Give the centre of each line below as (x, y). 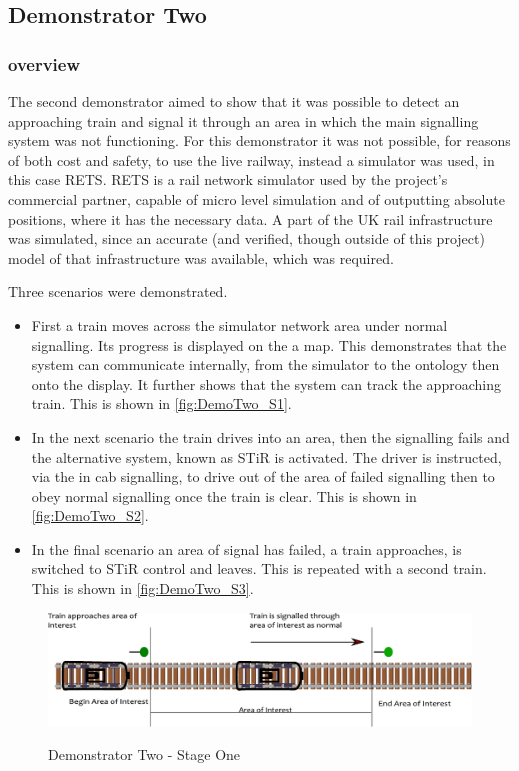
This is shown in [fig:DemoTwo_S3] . (142, 588)
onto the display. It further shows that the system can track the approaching (266, 383)
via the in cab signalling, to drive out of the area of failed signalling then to (263, 476)
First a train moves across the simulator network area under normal (239, 324)
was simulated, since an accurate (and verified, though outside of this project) (246, 238)
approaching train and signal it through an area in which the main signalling (243, 120)
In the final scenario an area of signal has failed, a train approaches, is (246, 548)
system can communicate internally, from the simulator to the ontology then (265, 364)
